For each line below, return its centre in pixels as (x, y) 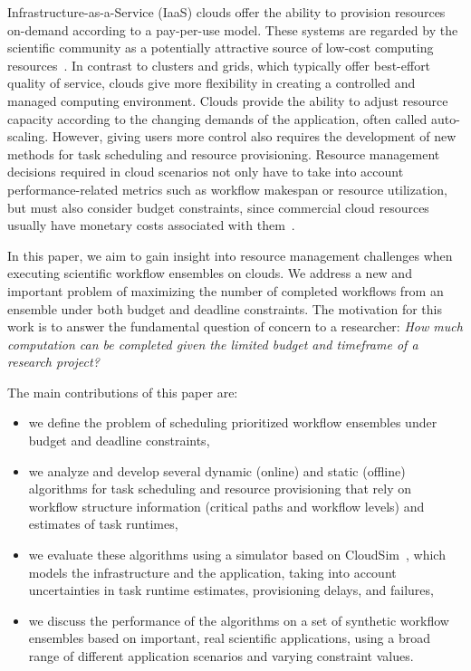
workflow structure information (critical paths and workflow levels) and (226, 506)
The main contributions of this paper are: (123, 392)
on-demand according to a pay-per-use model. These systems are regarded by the (233, 29)
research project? (53, 362)
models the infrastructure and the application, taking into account (212, 572)
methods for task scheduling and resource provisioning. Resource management (224, 153)
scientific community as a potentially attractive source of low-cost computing (221, 48)
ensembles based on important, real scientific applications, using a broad (229, 638)
